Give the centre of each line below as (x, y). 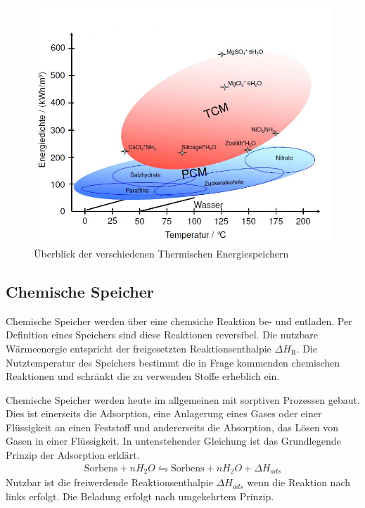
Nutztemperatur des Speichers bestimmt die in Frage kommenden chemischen (173, 362)
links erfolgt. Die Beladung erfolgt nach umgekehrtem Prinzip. (140, 496)
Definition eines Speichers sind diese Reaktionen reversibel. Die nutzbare (162, 335)
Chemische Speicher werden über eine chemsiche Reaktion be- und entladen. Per (179, 320)
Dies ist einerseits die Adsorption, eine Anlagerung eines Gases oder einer (164, 413)
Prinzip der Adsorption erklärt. (73, 455)
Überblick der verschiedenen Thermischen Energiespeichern (161, 253)
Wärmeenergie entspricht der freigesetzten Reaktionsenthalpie (139, 348)
